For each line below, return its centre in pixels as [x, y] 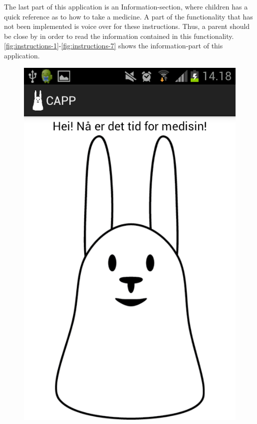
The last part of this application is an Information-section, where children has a [126, 6]
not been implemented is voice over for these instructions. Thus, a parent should [127, 26]
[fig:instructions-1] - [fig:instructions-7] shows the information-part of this [114, 46]
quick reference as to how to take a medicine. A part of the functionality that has [128, 16]
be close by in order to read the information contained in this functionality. [119, 36]
